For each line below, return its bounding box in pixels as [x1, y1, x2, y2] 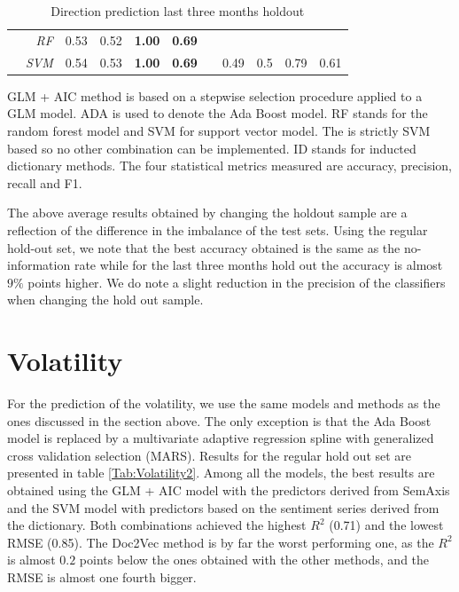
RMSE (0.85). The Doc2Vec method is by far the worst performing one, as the [7, 533, 434, 551]
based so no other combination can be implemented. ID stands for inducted [7, 138, 416, 157]
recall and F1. [7, 173, 82, 192]
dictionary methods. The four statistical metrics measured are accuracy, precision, [7, 156, 452, 175]
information [7, 256, 71, 274]
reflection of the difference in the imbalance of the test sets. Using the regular [7, 220, 428, 239]
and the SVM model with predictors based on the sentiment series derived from [7, 498, 440, 517]
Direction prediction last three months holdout [51, 2, 305, 20]
